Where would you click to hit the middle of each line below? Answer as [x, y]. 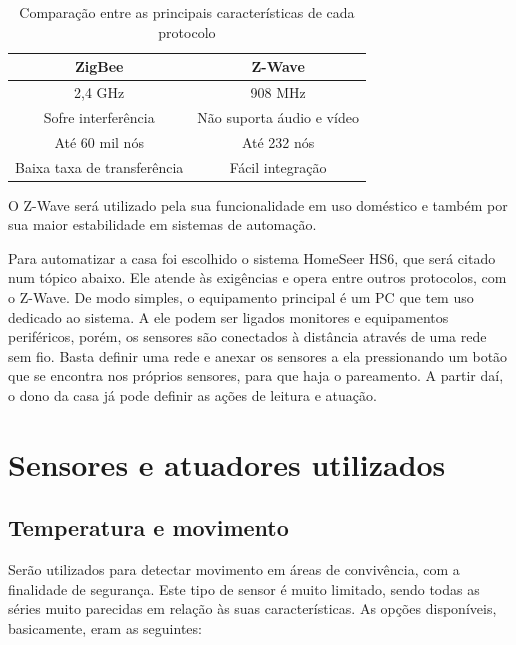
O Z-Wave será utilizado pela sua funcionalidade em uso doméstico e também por [258, 204]
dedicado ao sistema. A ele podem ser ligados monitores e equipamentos [228, 316]
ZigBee [99, 66]
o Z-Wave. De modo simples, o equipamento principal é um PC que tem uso [241, 297]
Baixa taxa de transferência [99, 166]
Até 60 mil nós [99, 141]
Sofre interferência [99, 116]
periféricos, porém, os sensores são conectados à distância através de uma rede [247, 336]
